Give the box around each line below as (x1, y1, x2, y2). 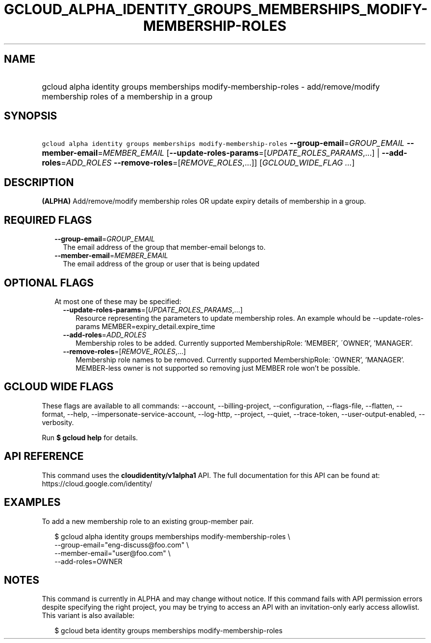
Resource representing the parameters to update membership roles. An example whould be (76, 313, 371, 322)
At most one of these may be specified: (54, 297, 181, 306)
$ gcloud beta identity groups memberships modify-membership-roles (54, 626, 283, 635)
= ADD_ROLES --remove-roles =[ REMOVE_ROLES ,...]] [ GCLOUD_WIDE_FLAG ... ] (61, 158, 355, 168)
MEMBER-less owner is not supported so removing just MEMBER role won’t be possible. (76, 363, 360, 372)
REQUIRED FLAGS (4, 214, 92, 226)
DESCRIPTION (4, 176, 74, 189)
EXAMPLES (4, 496, 61, 509)
